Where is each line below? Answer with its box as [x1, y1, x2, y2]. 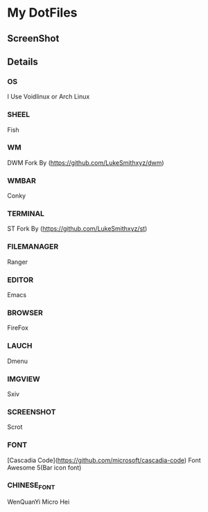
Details [7, 55, 38, 67]
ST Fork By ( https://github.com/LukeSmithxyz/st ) [7, 224, 148, 233]
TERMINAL [7, 209, 45, 219]
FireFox [7, 324, 29, 332]
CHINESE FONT [7, 480, 55, 491]
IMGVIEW [7, 374, 40, 384]
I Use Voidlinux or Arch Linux [7, 92, 90, 101]
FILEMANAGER [7, 242, 59, 251]
